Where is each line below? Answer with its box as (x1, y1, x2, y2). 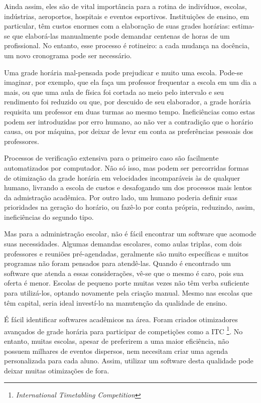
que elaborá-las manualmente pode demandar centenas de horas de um (12, 30, 230, 41)
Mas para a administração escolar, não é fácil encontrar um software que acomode (4, 228, 256, 239)
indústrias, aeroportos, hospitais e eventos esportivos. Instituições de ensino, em (4, 11, 249, 21)
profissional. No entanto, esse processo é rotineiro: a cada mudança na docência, (4, 40, 250, 51)
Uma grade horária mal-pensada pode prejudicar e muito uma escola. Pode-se (4, 67, 243, 77)
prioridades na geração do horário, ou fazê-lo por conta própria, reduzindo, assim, (4, 202, 255, 212)
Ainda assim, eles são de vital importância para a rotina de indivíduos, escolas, (4, 1, 247, 11)
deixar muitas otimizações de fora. (4, 365, 109, 375)
